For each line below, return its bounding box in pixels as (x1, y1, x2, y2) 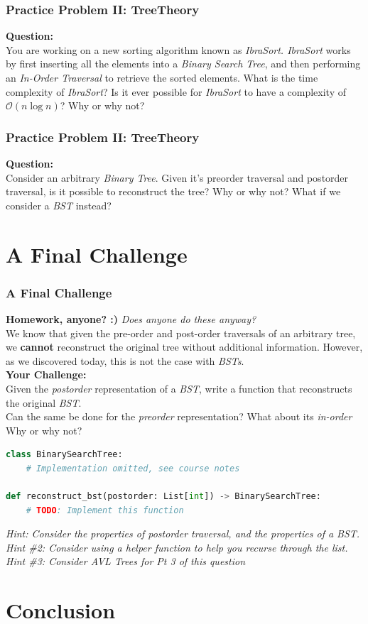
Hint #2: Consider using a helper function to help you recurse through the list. (6, 540, 348, 554)
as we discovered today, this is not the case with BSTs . (6, 353, 244, 368)
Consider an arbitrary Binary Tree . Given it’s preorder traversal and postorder (6, 170, 349, 185)
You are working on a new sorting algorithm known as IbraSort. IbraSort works (6, 42, 351, 57)
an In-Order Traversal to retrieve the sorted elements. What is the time (6, 70, 318, 84)
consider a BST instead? (6, 197, 112, 212)
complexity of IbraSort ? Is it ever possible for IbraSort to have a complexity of (6, 84, 346, 99)
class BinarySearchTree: (6, 449, 123, 460)
